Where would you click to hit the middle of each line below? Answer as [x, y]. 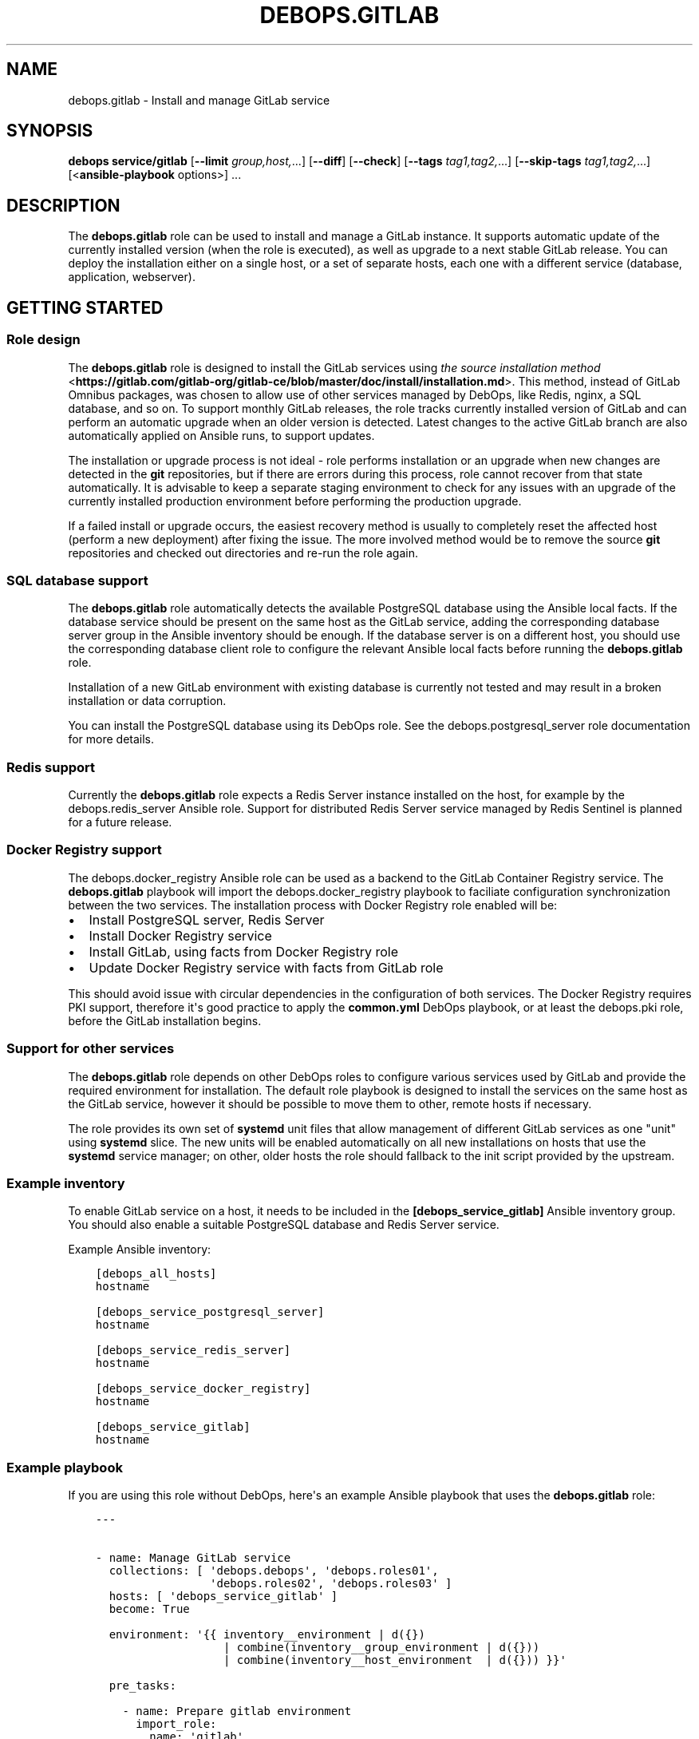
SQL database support [77, 580]
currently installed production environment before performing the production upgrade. [295, 501]
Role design [43, 340]
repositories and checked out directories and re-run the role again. [243, 553]
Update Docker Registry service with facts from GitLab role [266, 967]
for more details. [111, 739]
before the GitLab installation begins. [165, 1020]
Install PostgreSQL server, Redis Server [207, 919]
